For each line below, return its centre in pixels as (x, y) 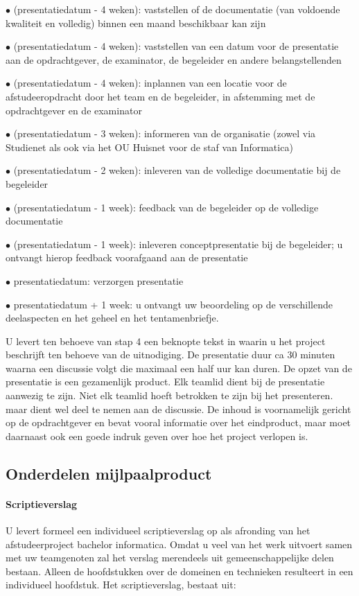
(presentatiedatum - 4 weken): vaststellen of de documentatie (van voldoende (177, 9)
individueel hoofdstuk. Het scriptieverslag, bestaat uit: (121, 585)
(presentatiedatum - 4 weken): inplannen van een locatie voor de (150, 83)
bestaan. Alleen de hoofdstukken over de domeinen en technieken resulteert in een (179, 571)
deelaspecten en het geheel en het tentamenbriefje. (112, 318)
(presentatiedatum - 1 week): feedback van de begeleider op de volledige (166, 207)
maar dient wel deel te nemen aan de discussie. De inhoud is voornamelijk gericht (178, 409)
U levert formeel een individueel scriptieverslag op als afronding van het (158, 531)
